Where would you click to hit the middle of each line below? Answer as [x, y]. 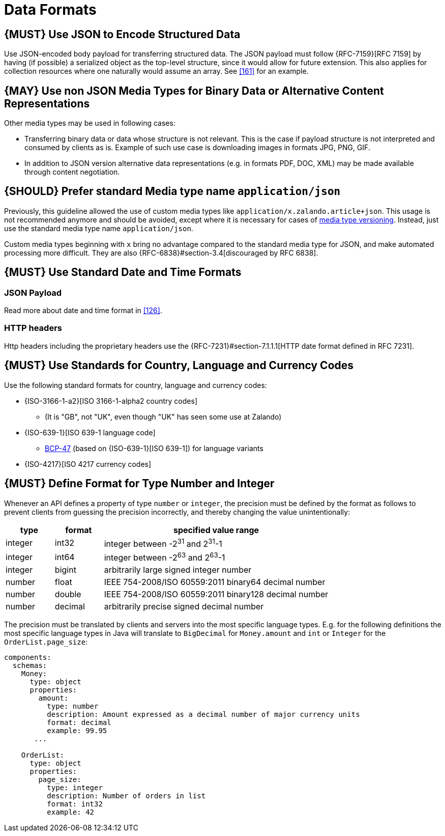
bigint [65, 570]
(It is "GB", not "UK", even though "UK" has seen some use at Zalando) [163, 416]
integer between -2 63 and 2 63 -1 [165, 557]
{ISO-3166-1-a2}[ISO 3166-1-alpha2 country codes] [111, 401]
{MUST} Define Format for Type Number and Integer [139, 484]
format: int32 [75, 804]
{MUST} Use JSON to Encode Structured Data [122, 34]
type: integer [75, 788]
